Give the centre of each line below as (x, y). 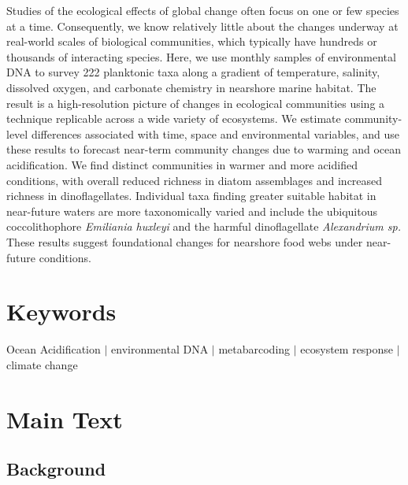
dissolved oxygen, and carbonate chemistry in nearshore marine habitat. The (191, 87)
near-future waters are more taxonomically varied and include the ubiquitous (192, 211)
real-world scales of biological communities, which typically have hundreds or (192, 41)
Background (56, 469)
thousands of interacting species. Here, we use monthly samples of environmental (201, 56)
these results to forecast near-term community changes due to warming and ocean (204, 149)
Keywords (61, 311)
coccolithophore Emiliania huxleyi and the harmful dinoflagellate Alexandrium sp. (204, 226)
